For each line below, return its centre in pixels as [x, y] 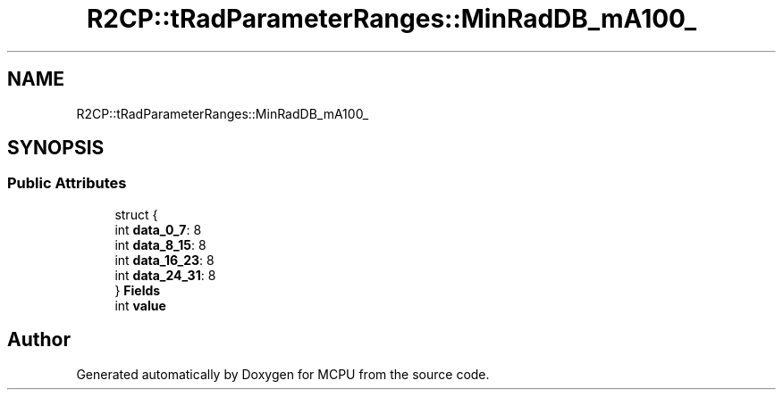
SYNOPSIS [56, 148]
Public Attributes [67, 183]
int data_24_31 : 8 [165, 275]
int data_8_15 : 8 [160, 244]
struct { [136, 214]
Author [39, 340]
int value [140, 305]
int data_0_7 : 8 [158, 229]
